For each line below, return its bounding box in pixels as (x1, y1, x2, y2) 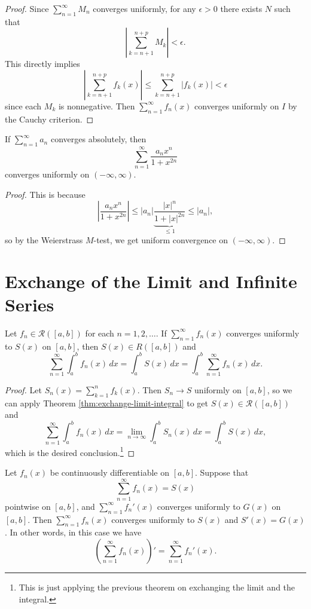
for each (85, 326, 114, 339)
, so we (267, 383, 292, 396)
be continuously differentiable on (50, 466, 170, 479)
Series (5, 292, 54, 316)
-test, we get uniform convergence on (93, 233, 228, 246)
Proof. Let (5, 383, 42, 396)
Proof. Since (5, 2, 49, 14)
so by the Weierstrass (5, 233, 83, 246)
